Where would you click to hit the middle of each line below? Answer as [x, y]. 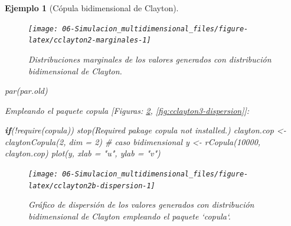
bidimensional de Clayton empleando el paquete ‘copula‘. [130, 216]
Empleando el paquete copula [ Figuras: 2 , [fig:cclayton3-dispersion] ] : [127, 110]
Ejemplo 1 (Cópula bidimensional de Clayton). [92, 8]
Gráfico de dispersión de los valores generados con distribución [141, 204]
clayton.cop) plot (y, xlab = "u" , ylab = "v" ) [83, 153]
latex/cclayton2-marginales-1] [90, 40]
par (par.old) [26, 91]
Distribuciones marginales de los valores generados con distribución [150, 59]
